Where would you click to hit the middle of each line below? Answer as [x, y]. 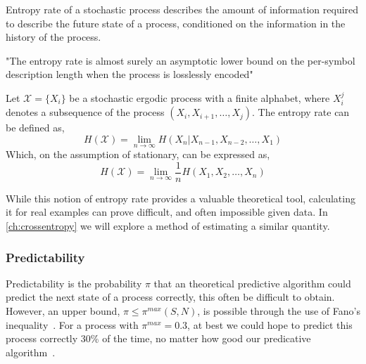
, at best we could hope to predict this [270, 324]
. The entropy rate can [301, 112]
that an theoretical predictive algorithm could [252, 283]
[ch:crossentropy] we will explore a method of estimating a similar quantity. [168, 226]
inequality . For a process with [72, 324]
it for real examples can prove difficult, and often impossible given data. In [167, 212]
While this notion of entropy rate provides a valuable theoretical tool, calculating [181, 198]
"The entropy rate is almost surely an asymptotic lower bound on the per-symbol [181, 60]
